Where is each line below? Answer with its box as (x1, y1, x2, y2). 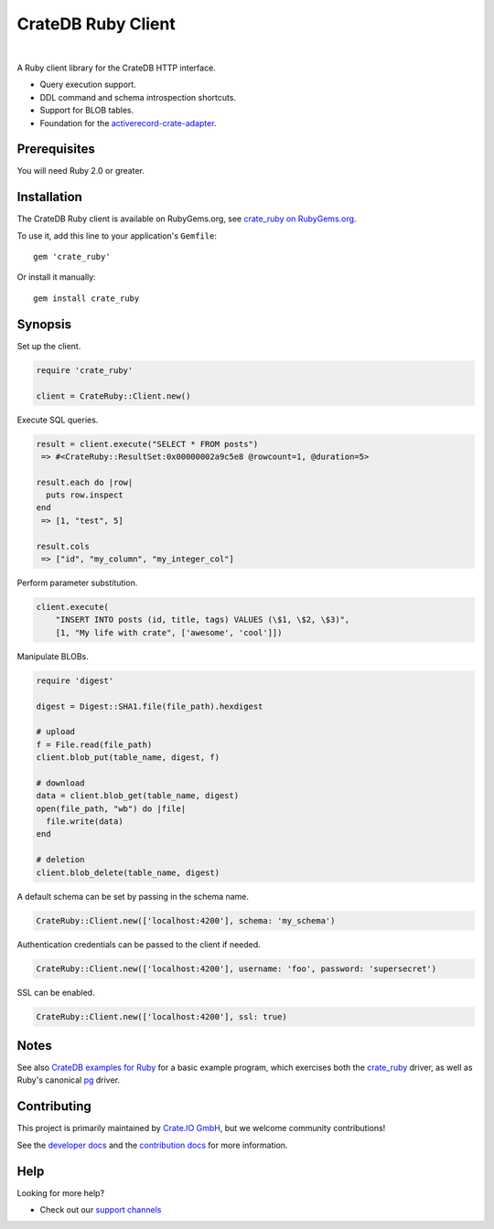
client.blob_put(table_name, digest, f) (36, 753, 220, 763)
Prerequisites (16, 142, 95, 157)
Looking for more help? (16, 1187, 105, 1198)
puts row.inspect (46, 490, 123, 500)
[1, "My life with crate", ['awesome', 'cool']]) (55, 627, 283, 637)
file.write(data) (46, 817, 123, 827)
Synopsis (16, 316, 72, 332)
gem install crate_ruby (33, 293, 140, 304)
